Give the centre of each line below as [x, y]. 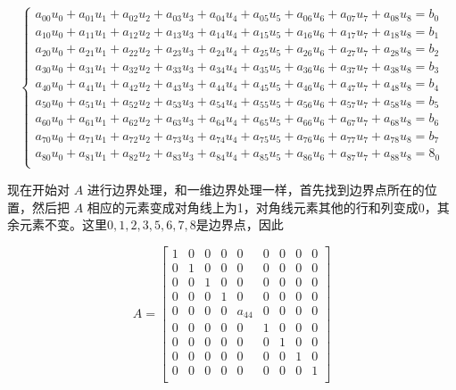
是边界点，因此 [240, 224]
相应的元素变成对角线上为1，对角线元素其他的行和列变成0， [262, 207]
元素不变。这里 [63, 224]
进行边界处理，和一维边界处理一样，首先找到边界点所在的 [256, 189]
